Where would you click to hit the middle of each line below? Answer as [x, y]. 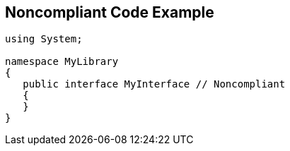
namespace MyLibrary [62, 62]
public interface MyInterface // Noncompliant [154, 84]
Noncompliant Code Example [110, 12]
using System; [44, 39]
